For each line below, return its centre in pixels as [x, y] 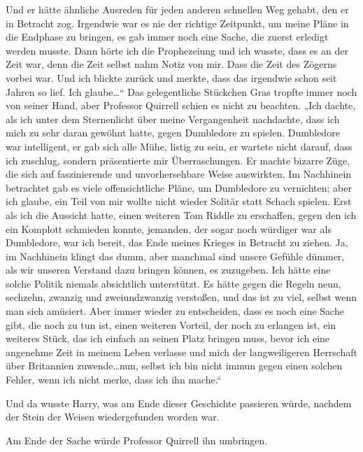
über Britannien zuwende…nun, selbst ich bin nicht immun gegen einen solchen [174, 366]
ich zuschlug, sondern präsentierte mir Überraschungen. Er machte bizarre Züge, [178, 160]
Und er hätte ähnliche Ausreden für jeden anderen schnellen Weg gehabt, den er [177, 9]
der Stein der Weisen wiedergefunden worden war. [113, 417]
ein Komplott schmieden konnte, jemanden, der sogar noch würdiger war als [169, 228]
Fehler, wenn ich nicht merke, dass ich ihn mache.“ [114, 380]
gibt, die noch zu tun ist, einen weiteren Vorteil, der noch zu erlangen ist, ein [171, 324]
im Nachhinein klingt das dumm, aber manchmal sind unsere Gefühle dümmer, [175, 256]
